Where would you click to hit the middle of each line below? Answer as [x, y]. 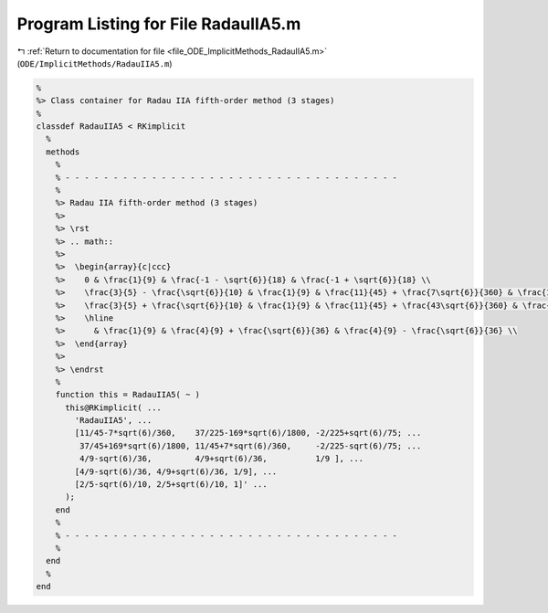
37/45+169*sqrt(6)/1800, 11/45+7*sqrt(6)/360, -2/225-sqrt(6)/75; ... [250, 446]
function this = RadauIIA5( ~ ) [128, 395]
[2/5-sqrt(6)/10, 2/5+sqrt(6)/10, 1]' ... [171, 485]
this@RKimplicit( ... [113, 407]
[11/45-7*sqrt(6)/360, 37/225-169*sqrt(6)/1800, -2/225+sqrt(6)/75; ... [248, 433]
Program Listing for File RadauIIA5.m [159, 24]
